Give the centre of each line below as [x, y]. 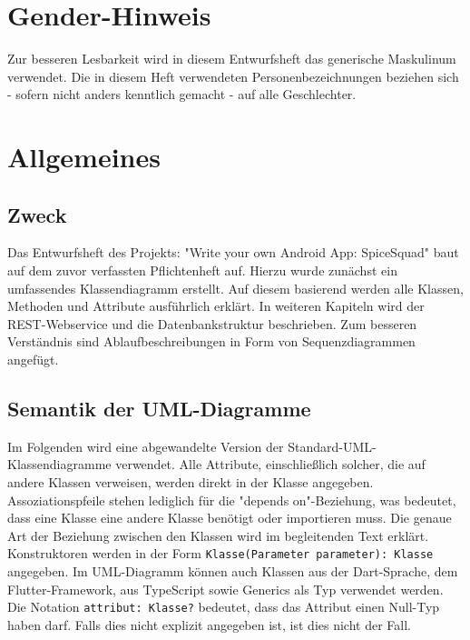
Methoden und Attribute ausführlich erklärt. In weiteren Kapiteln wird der [216, 306]
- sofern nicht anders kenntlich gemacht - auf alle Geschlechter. [182, 94]
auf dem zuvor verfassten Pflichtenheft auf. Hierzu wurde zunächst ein [202, 270]
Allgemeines [84, 157]
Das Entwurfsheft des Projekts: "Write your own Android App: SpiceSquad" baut [233, 252]
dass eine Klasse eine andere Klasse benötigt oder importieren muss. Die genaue [230, 518]
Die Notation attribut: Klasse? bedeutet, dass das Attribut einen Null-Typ [224, 607]
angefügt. [33, 360]
